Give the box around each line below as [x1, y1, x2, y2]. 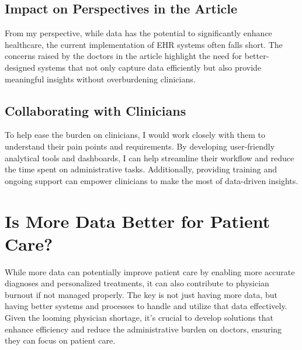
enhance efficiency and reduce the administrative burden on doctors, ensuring [5, 323, 282, 335]
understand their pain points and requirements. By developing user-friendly [5, 140, 275, 152]
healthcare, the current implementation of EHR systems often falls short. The [5, 38, 283, 50]
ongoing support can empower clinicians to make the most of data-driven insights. [5, 174, 298, 186]
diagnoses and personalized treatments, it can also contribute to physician [5, 277, 269, 289]
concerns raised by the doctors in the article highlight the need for [5, 50, 242, 62]
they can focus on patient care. [5, 334, 116, 346]
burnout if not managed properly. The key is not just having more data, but [5, 288, 278, 300]
